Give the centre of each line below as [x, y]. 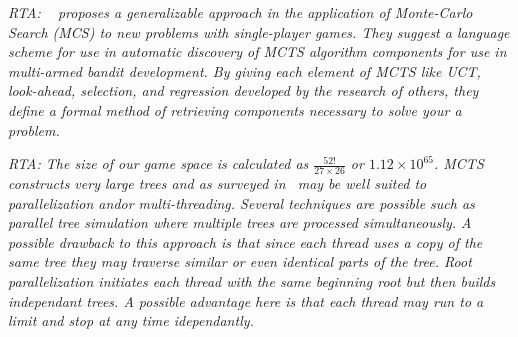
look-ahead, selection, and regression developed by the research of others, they [243, 90]
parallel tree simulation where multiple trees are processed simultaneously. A [240, 222]
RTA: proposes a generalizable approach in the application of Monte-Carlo [240, 12]
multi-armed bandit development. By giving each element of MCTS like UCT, [244, 70]
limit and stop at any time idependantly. [131, 320]
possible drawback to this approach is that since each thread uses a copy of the [245, 241]
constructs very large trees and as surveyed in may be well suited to [217, 182]
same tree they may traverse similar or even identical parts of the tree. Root [240, 261]
